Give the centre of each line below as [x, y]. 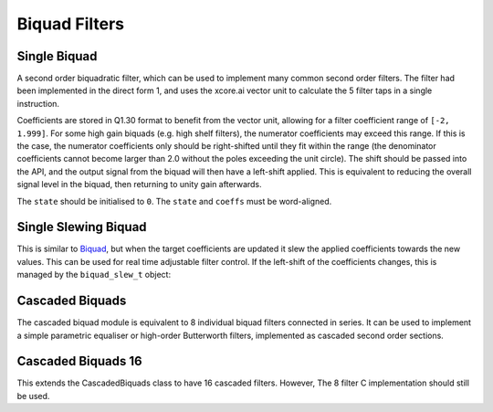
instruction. [38, 103]
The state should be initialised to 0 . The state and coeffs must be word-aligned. [174, 201]
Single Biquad [57, 56]
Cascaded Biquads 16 [79, 361]
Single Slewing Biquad [82, 227]
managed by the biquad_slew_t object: [94, 275]
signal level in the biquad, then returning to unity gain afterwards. [139, 185]
